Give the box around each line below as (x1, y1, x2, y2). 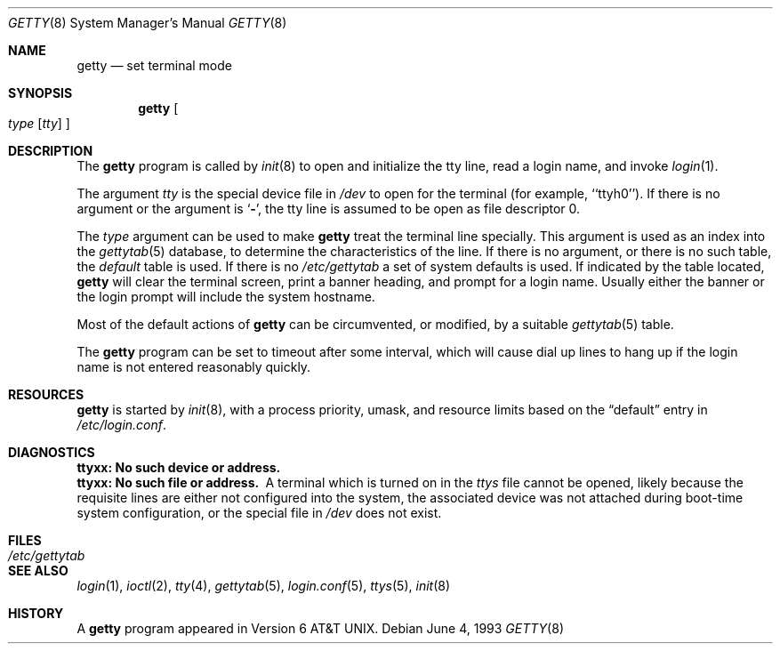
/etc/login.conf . (76, 417, 167, 432)
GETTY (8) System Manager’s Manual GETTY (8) (8, 15, 287, 30)
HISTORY (8, 606, 64, 621)
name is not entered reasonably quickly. (76, 359, 311, 374)
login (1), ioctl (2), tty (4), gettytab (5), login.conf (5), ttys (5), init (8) (76, 578, 451, 593)
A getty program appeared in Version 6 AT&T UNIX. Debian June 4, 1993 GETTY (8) (76, 621, 564, 636)
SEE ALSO (8, 563, 68, 578)
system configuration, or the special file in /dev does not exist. (76, 505, 442, 520)
